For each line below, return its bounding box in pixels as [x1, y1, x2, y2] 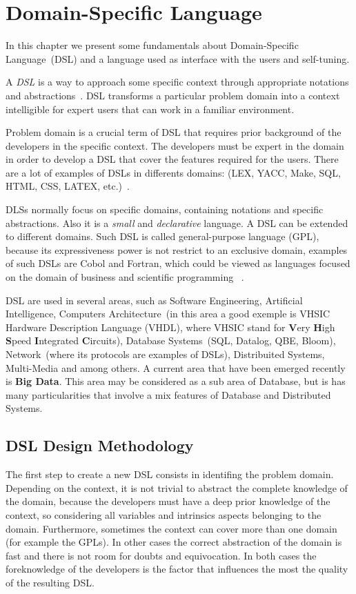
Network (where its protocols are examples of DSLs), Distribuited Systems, [6, 347, 325, 361]
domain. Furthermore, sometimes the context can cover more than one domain [6, 521, 337, 535]
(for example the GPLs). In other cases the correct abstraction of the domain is [6, 535, 342, 549]
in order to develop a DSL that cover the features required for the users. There [6, 152, 339, 166]
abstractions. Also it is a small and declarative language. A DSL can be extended [6, 215, 348, 230]
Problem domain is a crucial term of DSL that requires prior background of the [6, 125, 342, 139]
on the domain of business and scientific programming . [6, 270, 244, 284]
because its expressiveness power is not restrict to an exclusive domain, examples [6, 242, 348, 257]
